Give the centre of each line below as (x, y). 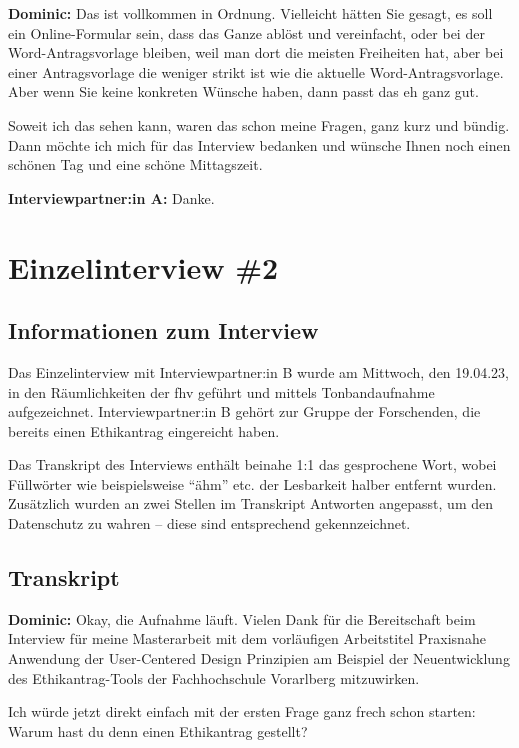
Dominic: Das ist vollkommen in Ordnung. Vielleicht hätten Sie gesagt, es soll (250, 13)
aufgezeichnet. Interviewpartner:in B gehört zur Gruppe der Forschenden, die (244, 411)
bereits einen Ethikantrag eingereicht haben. (144, 430)
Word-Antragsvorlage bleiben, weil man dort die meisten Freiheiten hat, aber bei (256, 52)
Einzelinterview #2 (143, 266)
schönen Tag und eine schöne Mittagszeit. (135, 164)
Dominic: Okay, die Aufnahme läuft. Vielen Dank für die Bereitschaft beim (242, 618)
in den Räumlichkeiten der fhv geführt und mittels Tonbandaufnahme (221, 391)
